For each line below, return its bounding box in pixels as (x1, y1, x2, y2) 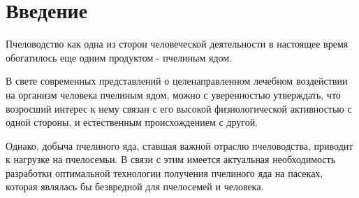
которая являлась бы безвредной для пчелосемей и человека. (6, 179, 264, 194)
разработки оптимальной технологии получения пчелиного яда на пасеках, (6, 165, 323, 180)
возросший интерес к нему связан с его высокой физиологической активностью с (6, 101, 352, 115)
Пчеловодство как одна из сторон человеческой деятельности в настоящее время (6, 36, 349, 51)
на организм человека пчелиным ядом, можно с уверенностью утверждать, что (6, 87, 341, 101)
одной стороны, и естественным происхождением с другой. (6, 115, 258, 129)
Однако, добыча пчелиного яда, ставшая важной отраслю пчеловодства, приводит (6, 138, 353, 153)
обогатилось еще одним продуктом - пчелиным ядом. (6, 50, 233, 64)
